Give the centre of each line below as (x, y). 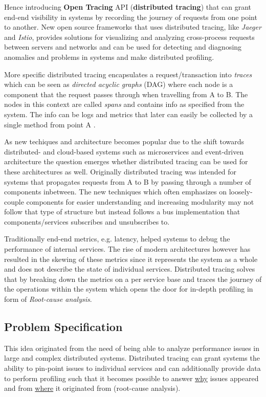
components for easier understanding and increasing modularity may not (140, 201)
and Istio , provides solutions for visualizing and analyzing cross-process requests (129, 37)
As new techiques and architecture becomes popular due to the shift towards (124, 141)
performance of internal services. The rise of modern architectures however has (127, 249)
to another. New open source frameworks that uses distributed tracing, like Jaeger (133, 27)
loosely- (241, 192)
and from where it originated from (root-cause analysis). (92, 388)
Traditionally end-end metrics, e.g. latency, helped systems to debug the (117, 239)
